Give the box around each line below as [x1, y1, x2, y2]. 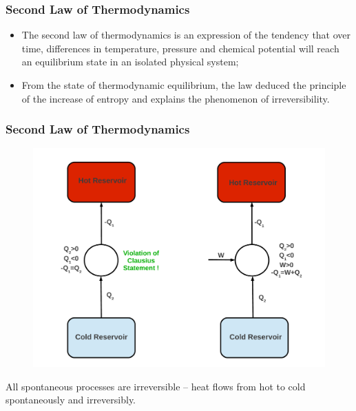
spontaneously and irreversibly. [6, 392, 136, 407]
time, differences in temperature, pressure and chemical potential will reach [21, 41, 339, 55]
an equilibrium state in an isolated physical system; [21, 54, 239, 69]
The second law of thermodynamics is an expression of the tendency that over [21, 28, 351, 42]
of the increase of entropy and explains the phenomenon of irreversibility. [21, 91, 330, 105]
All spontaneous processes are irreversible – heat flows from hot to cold [6, 379, 306, 393]
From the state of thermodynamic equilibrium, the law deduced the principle [21, 78, 346, 92]
